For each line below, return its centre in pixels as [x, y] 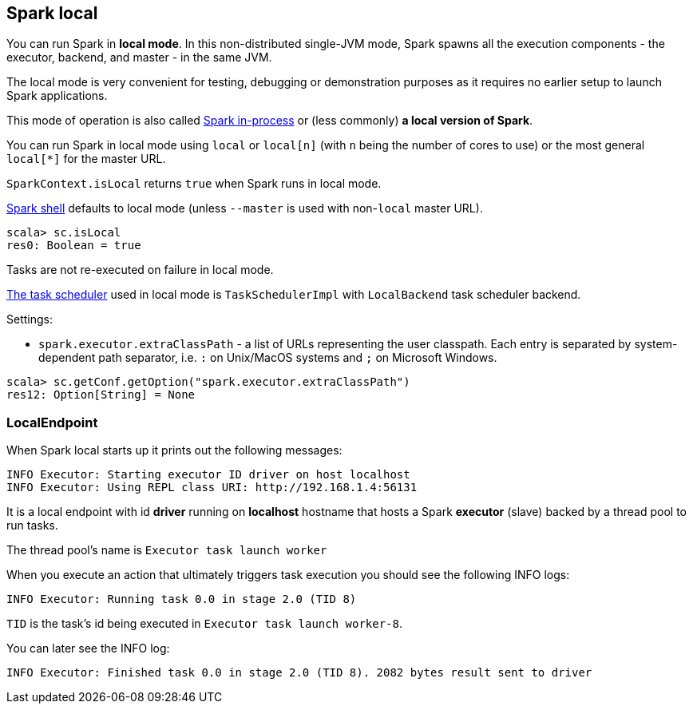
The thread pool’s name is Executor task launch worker [167, 550]
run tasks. [32, 526]
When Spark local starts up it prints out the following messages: [174, 450]
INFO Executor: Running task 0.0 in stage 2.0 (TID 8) [182, 599]
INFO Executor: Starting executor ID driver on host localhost [208, 475]
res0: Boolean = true [74, 246]
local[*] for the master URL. [86, 159]
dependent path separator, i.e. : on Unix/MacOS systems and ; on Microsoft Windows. [268, 358]
